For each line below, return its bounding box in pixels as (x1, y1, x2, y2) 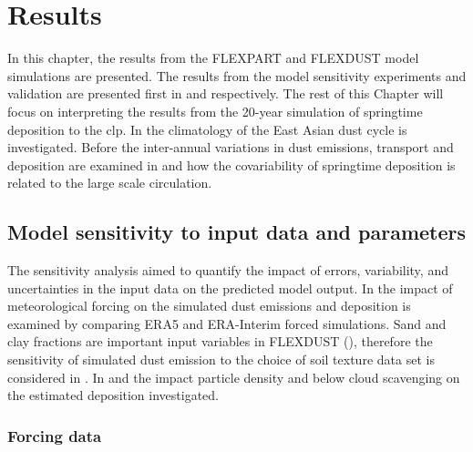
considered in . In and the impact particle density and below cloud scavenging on (7, 367, 460, 386)
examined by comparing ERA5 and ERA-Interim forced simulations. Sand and (7, 313, 447, 333)
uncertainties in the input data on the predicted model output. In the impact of (7, 278, 453, 297)
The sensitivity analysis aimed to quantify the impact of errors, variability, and (7, 261, 448, 280)
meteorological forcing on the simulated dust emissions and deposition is (7, 296, 411, 315)
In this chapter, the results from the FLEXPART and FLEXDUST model (7, 48, 419, 67)
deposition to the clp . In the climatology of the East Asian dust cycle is (7, 119, 407, 139)
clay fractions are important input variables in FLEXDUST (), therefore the (7, 332, 433, 351)
